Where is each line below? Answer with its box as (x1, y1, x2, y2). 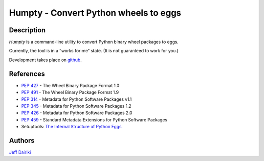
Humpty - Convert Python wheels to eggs (9, 7, 181, 18)
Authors (9, 136, 35, 144)
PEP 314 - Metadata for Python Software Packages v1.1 (21, 96, 132, 102)
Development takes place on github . (9, 57, 82, 63)
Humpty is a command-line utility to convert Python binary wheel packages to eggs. (9, 39, 178, 45)
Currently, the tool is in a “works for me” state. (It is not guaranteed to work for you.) (9, 48, 178, 54)
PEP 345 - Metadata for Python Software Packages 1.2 (21, 103, 132, 109)
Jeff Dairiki (9, 149, 31, 155)
